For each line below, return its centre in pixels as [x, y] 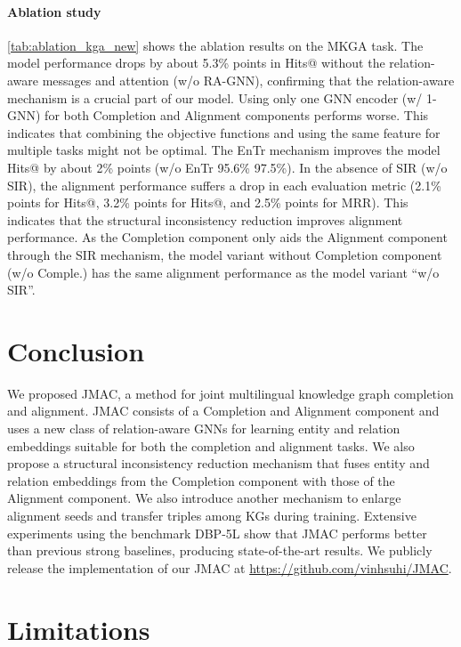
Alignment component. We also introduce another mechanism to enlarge [204, 498]
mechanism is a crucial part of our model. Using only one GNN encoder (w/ [215, 97]
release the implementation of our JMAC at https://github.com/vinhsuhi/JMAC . [230, 567]
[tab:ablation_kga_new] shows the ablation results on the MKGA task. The [215, 45]
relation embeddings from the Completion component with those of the [201, 480]
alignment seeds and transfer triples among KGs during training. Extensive [212, 515]
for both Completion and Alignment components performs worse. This [237, 115]
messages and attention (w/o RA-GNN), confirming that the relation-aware [248, 80]
